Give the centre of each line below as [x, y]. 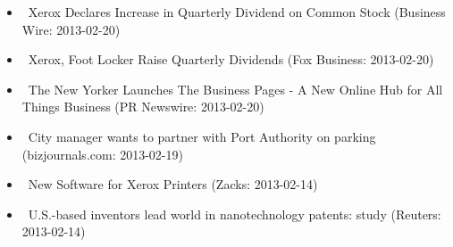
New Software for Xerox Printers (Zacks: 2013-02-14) [173, 184]
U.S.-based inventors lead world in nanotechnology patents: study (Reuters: [235, 214]
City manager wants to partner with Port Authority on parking [202, 136]
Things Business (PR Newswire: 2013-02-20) [143, 107]
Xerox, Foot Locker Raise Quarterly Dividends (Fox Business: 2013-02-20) [231, 59]
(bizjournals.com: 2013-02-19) [102, 154]
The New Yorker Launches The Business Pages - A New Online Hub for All [235, 89]
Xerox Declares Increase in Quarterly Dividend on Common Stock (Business [237, 12]
